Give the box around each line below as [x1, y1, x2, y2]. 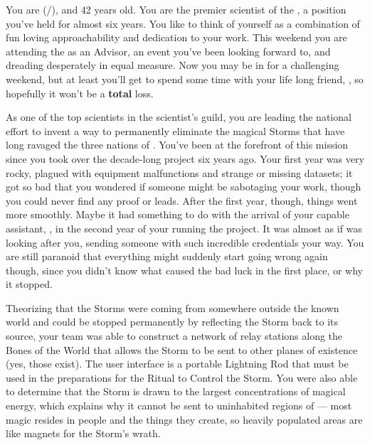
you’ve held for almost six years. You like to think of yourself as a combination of [6, 16, 360, 31]
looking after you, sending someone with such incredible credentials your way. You [6, 235, 364, 250]
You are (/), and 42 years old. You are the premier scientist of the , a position [6, 2, 347, 16]
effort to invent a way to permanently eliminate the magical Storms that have [6, 123, 345, 138]
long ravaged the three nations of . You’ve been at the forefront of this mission [6, 137, 349, 152]
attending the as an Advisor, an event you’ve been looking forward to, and [6, 43, 331, 58]
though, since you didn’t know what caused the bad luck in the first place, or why [6, 262, 363, 277]
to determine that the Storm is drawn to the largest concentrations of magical [6, 384, 346, 399]
